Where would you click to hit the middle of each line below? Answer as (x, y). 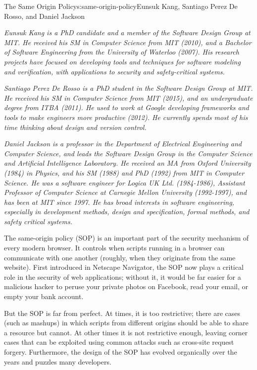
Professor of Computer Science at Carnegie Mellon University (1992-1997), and (125, 192)
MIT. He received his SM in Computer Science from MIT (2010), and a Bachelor (128, 42)
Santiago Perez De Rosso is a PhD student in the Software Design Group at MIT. (128, 88)
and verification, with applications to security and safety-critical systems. (114, 71)
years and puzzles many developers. (58, 361)
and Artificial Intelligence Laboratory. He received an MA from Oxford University (128, 163)
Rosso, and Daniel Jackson (44, 16)
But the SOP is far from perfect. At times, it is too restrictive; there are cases (122, 313)
